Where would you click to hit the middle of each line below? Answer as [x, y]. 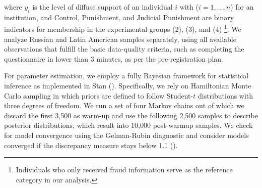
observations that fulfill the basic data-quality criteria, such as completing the [124, 49]
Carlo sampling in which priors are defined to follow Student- [99, 95]
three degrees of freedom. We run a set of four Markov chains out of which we [124, 105]
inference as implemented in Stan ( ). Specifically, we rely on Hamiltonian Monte [128, 86]
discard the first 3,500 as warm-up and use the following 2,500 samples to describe [131, 115]
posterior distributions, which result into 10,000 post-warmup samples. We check [128, 125]
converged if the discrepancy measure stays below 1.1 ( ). [91, 145]
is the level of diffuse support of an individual [103, 7]
